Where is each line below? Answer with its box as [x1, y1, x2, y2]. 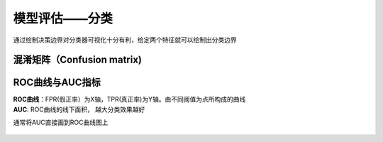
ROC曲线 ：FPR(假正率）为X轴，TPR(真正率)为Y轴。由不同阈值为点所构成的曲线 [13, 95, 246, 104]
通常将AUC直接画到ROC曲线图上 [13, 118, 109, 127]
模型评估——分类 [13, 11, 113, 26]
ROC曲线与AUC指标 [13, 77, 101, 89]
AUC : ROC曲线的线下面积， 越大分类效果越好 [13, 105, 145, 114]
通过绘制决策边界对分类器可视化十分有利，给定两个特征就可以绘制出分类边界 [13, 35, 237, 44]
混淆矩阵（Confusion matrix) [13, 54, 142, 66]
